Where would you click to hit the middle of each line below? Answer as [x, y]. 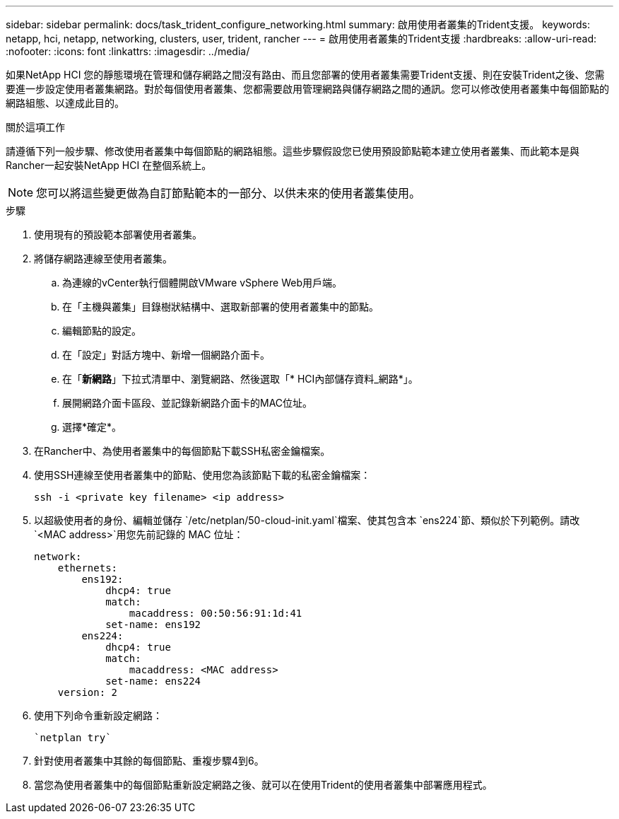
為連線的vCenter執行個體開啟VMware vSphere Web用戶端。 [202, 283]
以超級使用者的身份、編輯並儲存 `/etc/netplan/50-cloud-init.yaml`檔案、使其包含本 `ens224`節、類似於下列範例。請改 [307, 520]
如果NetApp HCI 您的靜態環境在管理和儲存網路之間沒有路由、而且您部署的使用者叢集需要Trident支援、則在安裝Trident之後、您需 [305, 75]
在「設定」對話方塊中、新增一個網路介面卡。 [166, 355]
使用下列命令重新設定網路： [98, 715]
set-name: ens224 [153, 681]
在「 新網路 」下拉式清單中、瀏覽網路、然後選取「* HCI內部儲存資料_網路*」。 [240, 379]
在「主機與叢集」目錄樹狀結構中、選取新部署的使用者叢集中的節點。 [220, 307]
